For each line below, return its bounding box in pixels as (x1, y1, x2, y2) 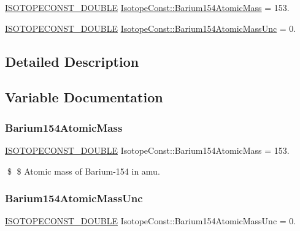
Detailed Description (5, 51, 139, 70)
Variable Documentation (5, 88, 163, 107)
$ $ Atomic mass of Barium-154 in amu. (7, 164, 160, 177)
